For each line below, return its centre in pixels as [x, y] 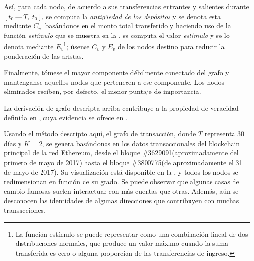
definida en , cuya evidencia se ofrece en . [66, 117]
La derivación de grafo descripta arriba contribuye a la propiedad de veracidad [121, 108]
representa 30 [224, 134]
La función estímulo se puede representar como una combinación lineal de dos [132, 233]
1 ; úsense [77, 46]
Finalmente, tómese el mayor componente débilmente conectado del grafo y [116, 72]
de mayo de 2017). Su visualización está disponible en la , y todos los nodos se [121, 172]
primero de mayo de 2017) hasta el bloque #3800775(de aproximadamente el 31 [123, 162]
